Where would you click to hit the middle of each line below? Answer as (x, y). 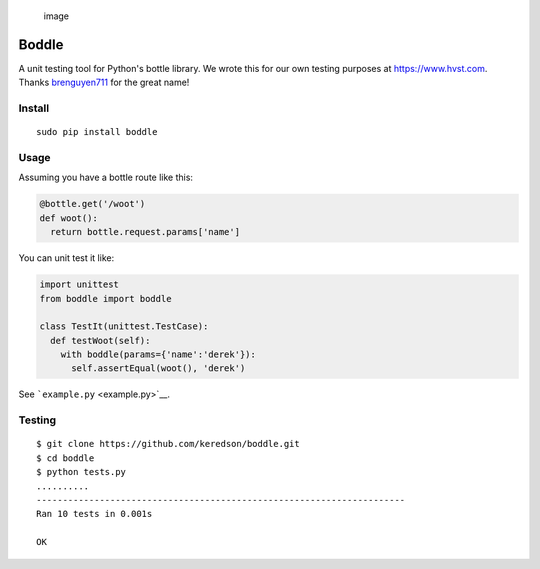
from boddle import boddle (105, 298)
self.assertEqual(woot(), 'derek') (158, 368)
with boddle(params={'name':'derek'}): (158, 354)
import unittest (79, 284)
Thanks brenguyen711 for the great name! (104, 82)
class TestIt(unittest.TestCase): (124, 326)
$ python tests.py (81, 472)
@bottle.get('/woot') (92, 204)
